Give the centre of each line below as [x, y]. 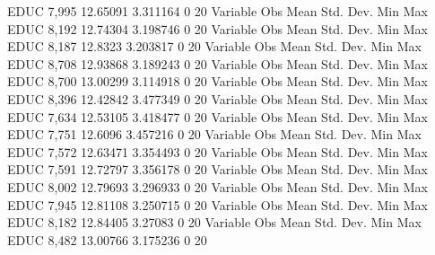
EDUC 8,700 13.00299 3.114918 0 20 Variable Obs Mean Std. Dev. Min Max [217, 81]
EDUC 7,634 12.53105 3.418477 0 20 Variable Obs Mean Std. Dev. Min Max [217, 116]
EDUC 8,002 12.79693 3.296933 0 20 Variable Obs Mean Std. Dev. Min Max [217, 186]
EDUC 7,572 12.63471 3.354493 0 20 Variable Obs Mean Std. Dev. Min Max [217, 151]
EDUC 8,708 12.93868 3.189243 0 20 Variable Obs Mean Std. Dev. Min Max [217, 63]
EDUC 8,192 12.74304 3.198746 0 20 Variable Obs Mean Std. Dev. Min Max [217, 28]
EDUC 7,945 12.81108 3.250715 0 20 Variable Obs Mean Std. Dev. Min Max [217, 204]
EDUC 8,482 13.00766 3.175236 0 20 [107, 239]
